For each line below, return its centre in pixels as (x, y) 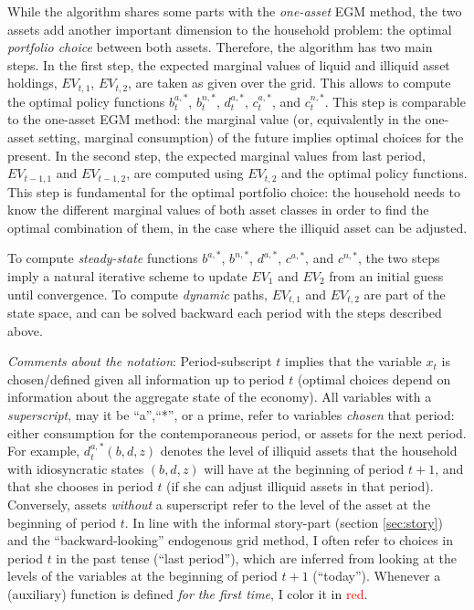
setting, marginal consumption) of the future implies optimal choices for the (251, 137)
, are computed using (185, 173)
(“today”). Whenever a (377, 576)
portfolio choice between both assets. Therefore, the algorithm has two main (220, 47)
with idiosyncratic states (76, 468)
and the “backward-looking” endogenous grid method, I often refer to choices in (230, 540)
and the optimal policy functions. (374, 173)
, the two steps (399, 258)
